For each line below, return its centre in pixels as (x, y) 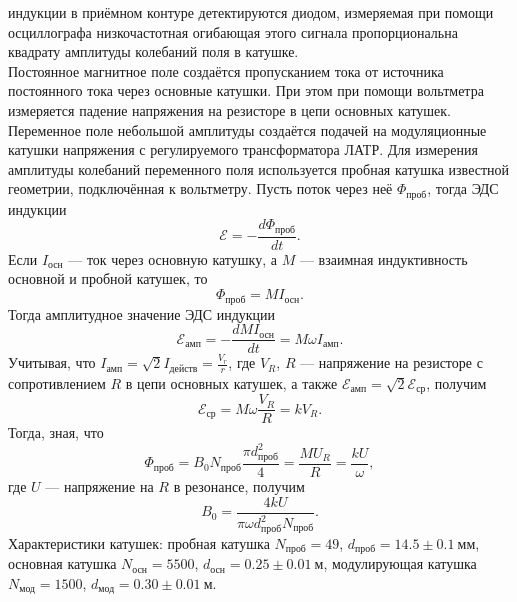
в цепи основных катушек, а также (231, 382)
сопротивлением (57, 382)
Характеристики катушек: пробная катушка (139, 542)
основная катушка (62, 563)
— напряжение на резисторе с (391, 362)
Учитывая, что (52, 362)
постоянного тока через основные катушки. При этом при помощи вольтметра (246, 90)
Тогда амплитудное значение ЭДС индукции (142, 313)
